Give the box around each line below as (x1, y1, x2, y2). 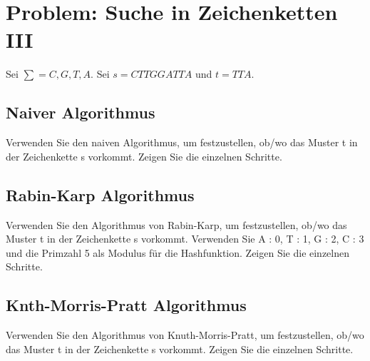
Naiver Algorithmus (6, 101, 155, 123)
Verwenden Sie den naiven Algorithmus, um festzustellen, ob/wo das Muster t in (6, 135, 358, 150)
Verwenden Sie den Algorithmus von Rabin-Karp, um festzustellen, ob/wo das (6, 217, 347, 232)
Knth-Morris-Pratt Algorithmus (6, 294, 247, 316)
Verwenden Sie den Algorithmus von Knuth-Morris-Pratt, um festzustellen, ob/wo (6, 327, 364, 342)
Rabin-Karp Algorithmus (6, 183, 195, 205)
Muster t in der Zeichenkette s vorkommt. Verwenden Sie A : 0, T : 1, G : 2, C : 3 (6, 231, 364, 246)
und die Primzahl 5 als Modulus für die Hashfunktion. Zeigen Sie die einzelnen (6, 245, 350, 260)
